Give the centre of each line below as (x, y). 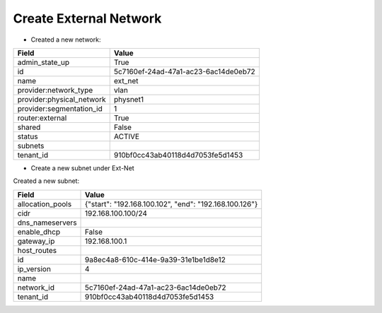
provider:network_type (55, 90)
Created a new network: (66, 40)
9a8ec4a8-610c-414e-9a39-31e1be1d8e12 (155, 259)
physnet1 (129, 99)
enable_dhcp (39, 232)
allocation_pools (45, 203)
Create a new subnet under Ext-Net (82, 168)
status (28, 136)
